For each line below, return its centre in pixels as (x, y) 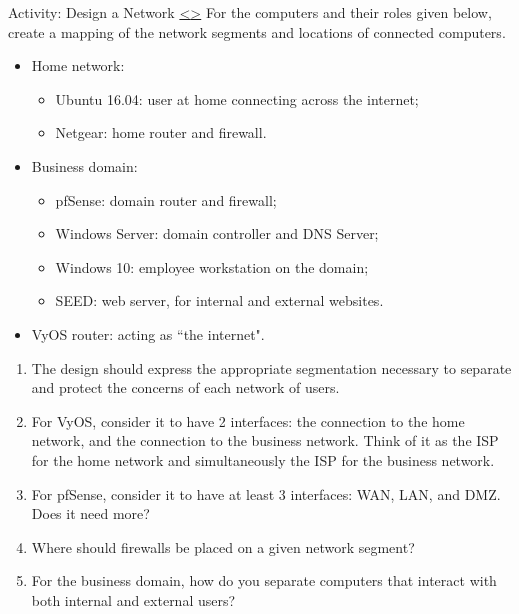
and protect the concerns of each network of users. (185, 387)
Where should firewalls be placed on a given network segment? (223, 546)
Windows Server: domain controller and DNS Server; (217, 233)
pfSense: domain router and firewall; (166, 199)
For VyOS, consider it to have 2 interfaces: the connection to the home (248, 420)
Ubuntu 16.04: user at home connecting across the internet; (237, 98)
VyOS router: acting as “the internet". (148, 333)
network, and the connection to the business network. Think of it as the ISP (265, 440)
